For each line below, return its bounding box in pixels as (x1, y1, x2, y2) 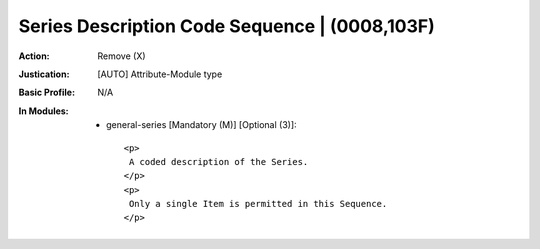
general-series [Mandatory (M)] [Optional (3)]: (106, 119, 297, 131)
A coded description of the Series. (128, 156, 309, 167)
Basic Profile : (18, 86, 75, 99)
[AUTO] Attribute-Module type (97, 68, 223, 80)
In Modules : (18, 105, 69, 117)
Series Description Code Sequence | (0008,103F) (18, 15, 435, 37)
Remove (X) (97, 50, 146, 62)
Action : (18, 50, 50, 62)
